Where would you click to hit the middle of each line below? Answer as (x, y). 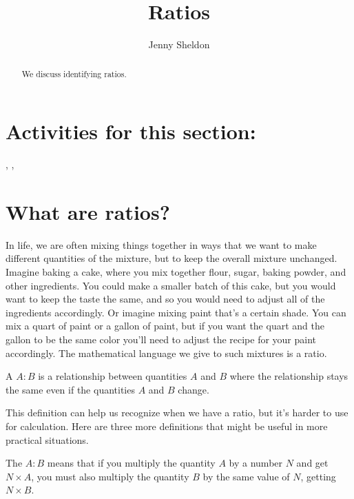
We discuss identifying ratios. (74, 73)
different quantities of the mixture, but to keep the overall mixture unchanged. (171, 258)
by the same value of (246, 476)
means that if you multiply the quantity (131, 463)
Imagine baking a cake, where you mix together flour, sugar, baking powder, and (176, 272)
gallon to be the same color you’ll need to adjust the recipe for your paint (161, 339)
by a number (256, 463)
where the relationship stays (289, 376)
